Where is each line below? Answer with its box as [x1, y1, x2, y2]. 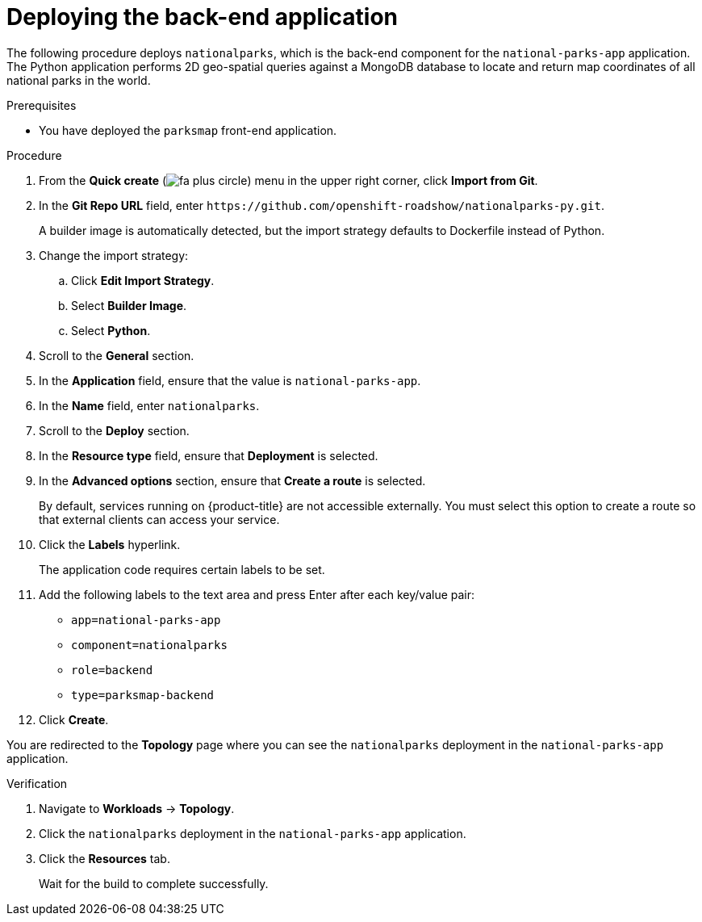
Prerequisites [6, 98, 77, 112]
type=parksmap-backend [71, 688, 215, 702]
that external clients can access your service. [39, 512, 280, 526]
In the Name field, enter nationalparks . [39, 398, 260, 413]
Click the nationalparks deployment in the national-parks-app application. [39, 826, 466, 840]
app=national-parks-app [71, 613, 221, 627]
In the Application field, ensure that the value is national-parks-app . [39, 373, 421, 388]
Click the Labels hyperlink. [39, 537, 181, 551]
